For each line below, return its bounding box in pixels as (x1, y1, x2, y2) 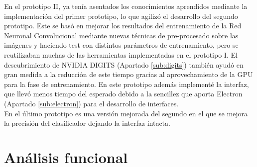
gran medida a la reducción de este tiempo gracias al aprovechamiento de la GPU (4, 69, 253, 80)
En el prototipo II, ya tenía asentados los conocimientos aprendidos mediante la (4, 1, 248, 11)
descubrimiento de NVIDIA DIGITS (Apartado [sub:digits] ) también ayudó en (4, 59, 244, 70)
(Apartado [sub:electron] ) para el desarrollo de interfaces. (4, 98, 179, 108)
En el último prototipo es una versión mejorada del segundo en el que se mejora (4, 108, 248, 118)
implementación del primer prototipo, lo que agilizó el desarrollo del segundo (4, 10, 238, 21)
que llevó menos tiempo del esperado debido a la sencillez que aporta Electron (4, 88, 243, 99)
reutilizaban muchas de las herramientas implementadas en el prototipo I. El (4, 49, 238, 60)
